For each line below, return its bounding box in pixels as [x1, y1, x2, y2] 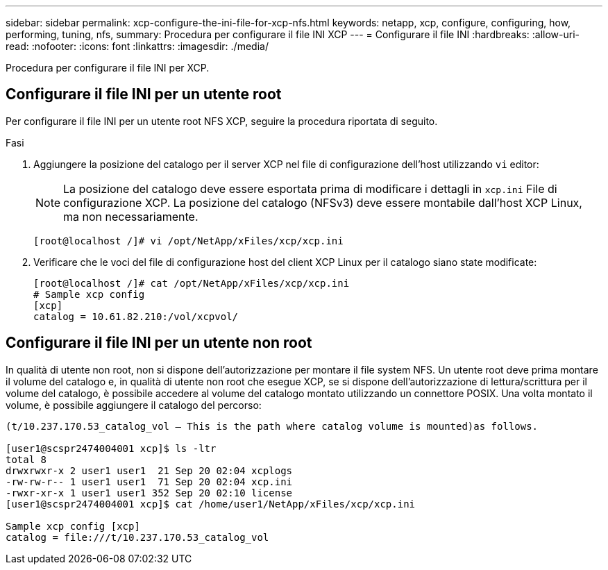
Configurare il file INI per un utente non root [6, 334, 312, 352]
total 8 [6, 453, 47, 465]
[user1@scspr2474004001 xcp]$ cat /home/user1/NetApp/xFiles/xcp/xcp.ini [6, 498, 416, 510]
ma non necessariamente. [63, 209, 199, 224]
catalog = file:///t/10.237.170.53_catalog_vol [6, 531, 269, 543]
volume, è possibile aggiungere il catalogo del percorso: [6, 399, 262, 411]
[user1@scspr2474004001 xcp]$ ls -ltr [6, 442, 217, 454]
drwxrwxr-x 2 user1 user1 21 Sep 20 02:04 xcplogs [6, 464, 293, 476]
